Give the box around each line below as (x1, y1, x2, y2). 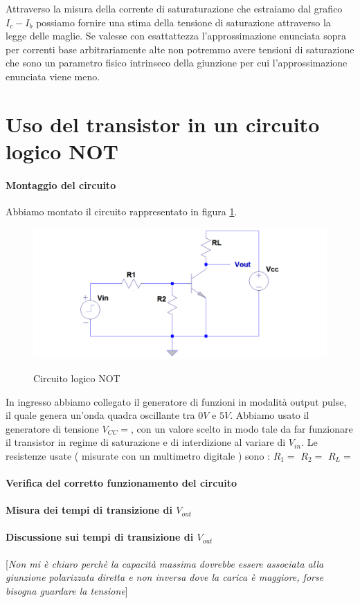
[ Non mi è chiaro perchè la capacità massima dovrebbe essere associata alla (6, 556, 324, 570)
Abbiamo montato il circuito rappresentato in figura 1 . (6, 204, 237, 218)
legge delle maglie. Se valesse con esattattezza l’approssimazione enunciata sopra (6, 28, 347, 43)
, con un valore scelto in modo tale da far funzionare (131, 421, 353, 435)
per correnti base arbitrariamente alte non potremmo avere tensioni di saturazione (6, 42, 354, 56)
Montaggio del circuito (6, 177, 116, 192)
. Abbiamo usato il (230, 408, 309, 422)
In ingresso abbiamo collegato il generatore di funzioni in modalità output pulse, (6, 394, 347, 408)
